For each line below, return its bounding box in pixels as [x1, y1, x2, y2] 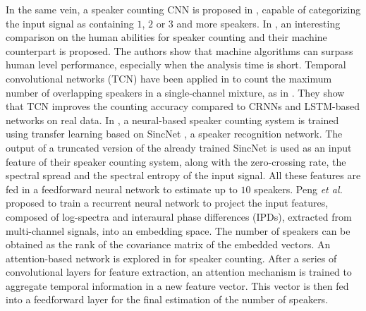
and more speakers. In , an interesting [176, 16, 341, 30]
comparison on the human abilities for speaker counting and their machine [6, 30, 327, 44]
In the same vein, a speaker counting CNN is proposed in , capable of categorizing [6, 2, 361, 16]
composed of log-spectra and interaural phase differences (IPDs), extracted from [6, 209, 352, 224]
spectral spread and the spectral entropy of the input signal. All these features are [6, 168, 361, 183]
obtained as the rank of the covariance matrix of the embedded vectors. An [6, 237, 331, 252]
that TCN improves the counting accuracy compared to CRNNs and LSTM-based [6, 99, 360, 114]
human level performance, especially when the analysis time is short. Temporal [6, 57, 346, 72]
